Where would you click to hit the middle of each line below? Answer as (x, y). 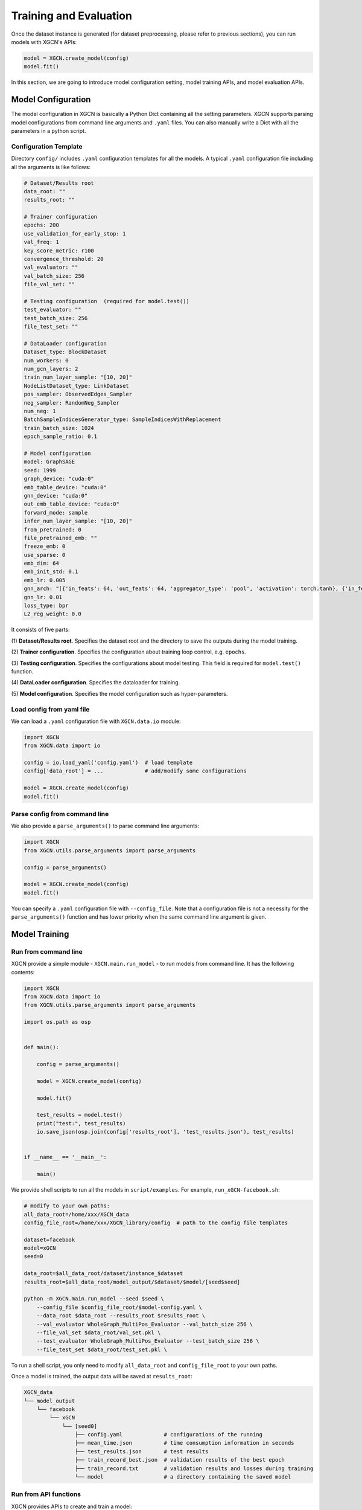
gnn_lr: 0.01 (43, 597)
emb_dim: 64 (42, 564)
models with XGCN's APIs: (44, 42)
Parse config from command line (60, 814)
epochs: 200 (42, 225)
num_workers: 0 (46, 360)
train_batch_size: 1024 (59, 428)
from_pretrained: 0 (52, 529)
